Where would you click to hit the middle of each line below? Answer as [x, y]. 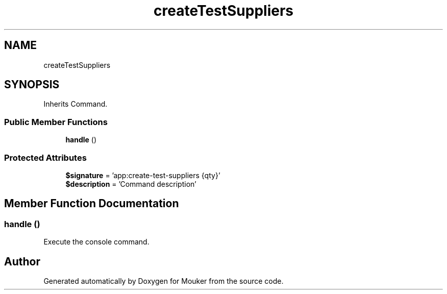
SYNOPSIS [32, 85]
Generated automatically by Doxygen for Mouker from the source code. [164, 281]
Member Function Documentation [92, 204]
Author [22, 261]
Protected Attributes [45, 157]
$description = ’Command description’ [131, 184]
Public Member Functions [56, 122]
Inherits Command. [76, 104]
